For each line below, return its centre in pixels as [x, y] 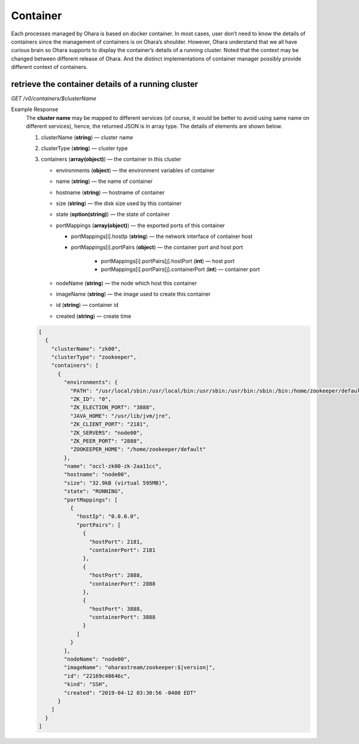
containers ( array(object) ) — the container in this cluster [111, 159]
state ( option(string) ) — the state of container [113, 214]
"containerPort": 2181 [122, 550]
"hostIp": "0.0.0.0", [108, 516]
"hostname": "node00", [97, 475]
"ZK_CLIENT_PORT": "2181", [109, 424]
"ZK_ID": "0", [91, 399]
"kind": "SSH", [86, 684]
